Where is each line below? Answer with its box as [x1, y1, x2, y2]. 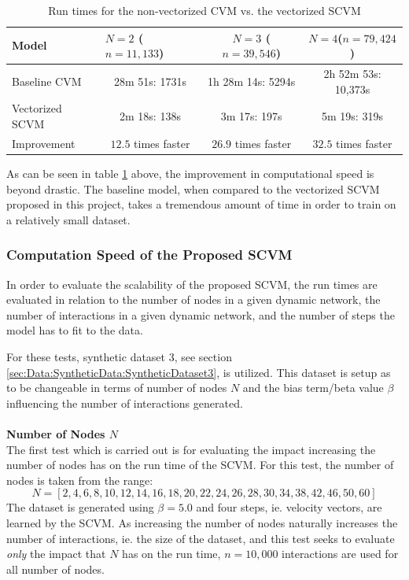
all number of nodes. [6, 560, 105, 577]
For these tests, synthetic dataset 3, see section [6, 348, 232, 364]
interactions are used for [282, 545, 399, 562]
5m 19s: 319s [322, 108, 383, 124]
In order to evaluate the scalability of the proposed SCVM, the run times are [6, 275, 378, 292]
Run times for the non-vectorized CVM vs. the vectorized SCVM [48, 2, 361, 18]
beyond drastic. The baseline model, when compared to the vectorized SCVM [6, 180, 380, 197]
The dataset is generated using [6, 499, 154, 515]
